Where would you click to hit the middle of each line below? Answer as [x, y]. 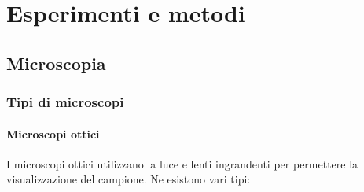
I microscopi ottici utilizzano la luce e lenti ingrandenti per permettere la [182, 163]
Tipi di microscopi [65, 102]
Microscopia [56, 63]
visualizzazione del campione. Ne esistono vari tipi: [129, 179]
